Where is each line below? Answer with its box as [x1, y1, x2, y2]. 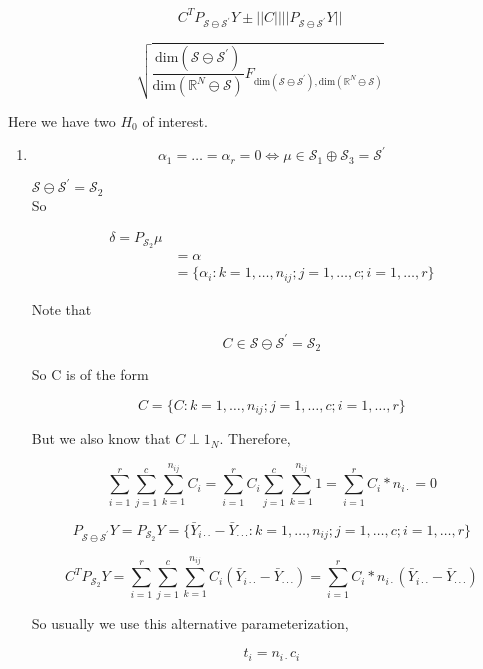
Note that [31, 298, 92, 319]
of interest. [142, 110, 208, 131]
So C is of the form [31, 364, 149, 385]
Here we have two [8, 110, 116, 131]
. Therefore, [219, 428, 291, 449]
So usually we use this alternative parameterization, [31, 613, 349, 634]
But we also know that [31, 428, 171, 449]
